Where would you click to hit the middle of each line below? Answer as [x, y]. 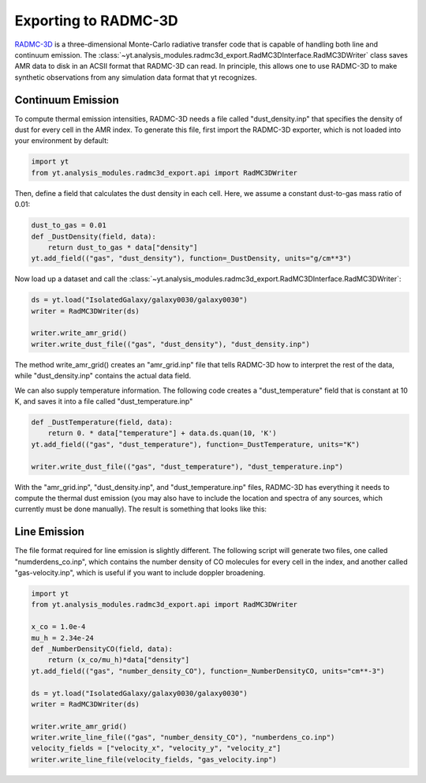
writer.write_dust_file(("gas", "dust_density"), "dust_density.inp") [171, 344]
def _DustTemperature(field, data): [102, 422]
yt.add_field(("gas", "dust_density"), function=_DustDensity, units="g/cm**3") [191, 258]
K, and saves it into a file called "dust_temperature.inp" [104, 401]
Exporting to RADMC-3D [96, 21]
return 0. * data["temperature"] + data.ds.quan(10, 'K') [162, 433]
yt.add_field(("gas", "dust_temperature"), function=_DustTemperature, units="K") [196, 444]
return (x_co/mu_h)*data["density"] [118, 660]
